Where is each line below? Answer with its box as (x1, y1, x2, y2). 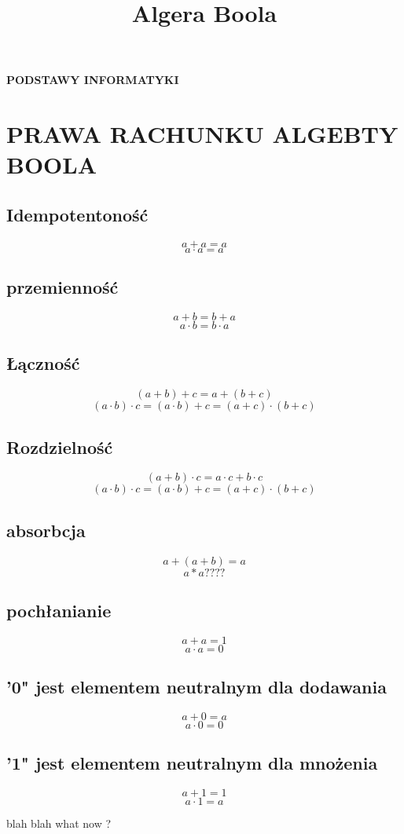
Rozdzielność (6, 434, 113, 459)
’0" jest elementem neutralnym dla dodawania (6, 675, 387, 699)
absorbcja (6, 518, 86, 542)
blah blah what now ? (6, 815, 112, 832)
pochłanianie (6, 598, 112, 622)
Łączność (6, 351, 80, 375)
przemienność (6, 275, 119, 299)
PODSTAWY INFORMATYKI (6, 71, 179, 88)
